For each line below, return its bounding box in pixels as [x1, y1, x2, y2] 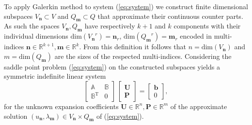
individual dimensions [4, 31, 68, 41]
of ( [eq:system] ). [96, 111, 144, 121]
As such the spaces [4, 21, 60, 31]
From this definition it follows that [83, 42, 186, 52]
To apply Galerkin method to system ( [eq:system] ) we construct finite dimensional [4, 1, 248, 11]
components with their [173, 21, 241, 31]
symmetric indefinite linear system [4, 71, 106, 81]
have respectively [84, 21, 135, 31]
